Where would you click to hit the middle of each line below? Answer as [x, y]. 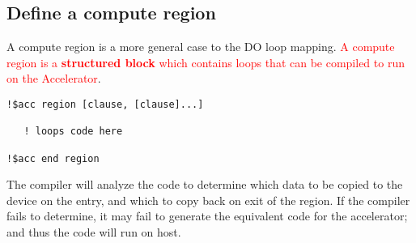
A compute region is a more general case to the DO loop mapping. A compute [201, 47]
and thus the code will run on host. [94, 232]
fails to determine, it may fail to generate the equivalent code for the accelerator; [207, 216]
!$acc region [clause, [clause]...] [105, 104]
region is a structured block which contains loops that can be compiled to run [206, 62]
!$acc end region [53, 158]
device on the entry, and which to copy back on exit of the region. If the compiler [208, 200]
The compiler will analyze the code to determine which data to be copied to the [205, 184]
